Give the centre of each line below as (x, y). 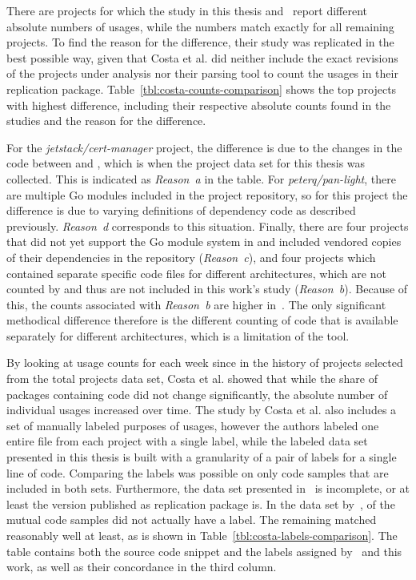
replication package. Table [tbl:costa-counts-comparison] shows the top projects (202, 89)
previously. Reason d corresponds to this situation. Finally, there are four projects (208, 226)
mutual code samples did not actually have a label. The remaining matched (192, 520)
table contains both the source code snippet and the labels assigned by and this (204, 551)
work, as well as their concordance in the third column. (142, 567)
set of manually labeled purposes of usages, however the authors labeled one (193, 425)
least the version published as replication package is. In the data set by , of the (201, 503)
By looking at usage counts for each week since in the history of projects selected (205, 362)
